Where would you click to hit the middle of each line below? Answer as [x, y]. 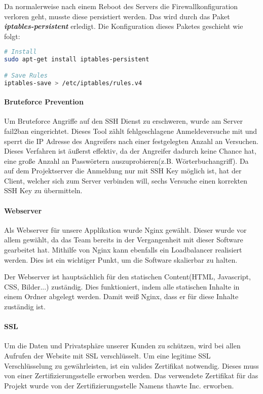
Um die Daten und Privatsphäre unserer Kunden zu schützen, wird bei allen [122, 346]
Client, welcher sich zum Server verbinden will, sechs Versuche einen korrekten [126, 180]
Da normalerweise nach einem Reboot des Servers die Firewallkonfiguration [121, 6]
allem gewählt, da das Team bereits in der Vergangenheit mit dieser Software [124, 240]
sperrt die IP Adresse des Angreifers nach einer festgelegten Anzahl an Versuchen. [131, 141]
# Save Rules [26, 75]
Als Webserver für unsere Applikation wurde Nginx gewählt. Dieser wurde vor [125, 229]
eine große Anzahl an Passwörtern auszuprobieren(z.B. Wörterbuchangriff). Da [126, 160]
